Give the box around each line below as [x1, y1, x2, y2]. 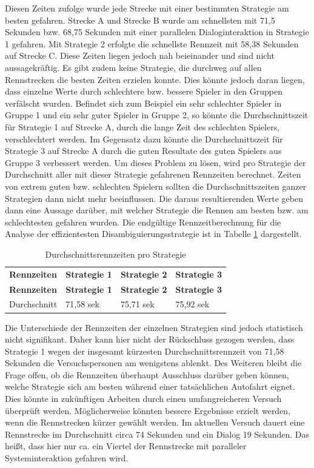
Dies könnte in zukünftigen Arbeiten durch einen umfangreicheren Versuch [5, 392, 282, 405]
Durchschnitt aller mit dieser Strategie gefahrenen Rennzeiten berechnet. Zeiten [5, 168, 301, 181]
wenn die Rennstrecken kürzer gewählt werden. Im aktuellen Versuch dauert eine [5, 416, 305, 429]
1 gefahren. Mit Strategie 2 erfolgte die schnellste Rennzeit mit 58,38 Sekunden [5, 37, 299, 50]
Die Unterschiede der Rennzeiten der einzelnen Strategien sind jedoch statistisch [5, 321, 303, 333]
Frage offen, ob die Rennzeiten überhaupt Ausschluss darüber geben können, [5, 368, 289, 381]
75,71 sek [120, 298, 155, 310]
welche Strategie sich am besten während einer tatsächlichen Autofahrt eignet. [5, 380, 295, 393]
